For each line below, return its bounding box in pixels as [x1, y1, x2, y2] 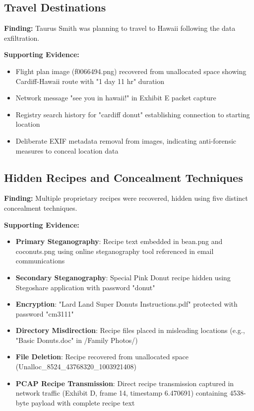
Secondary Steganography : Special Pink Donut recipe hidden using [15, 272, 231, 282]
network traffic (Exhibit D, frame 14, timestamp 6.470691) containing [15, 388, 228, 398]
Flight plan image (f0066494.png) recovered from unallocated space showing [15, 66, 247, 76]
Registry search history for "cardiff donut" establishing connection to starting [15, 109, 250, 119]
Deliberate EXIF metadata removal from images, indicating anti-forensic [15, 135, 237, 146]
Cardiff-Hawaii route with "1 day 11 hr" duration [15, 76, 165, 86]
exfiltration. [4, 32, 40, 43]
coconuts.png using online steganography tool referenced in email [15, 246, 214, 256]
